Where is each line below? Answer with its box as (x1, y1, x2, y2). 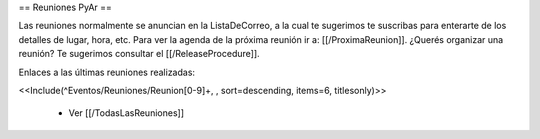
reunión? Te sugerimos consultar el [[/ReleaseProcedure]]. (18, 48, 260, 60)
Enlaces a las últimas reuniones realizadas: (18, 66, 195, 78)
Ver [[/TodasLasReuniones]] (68, 107, 185, 119)
